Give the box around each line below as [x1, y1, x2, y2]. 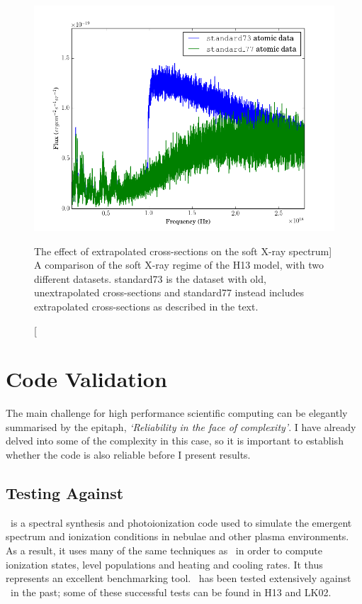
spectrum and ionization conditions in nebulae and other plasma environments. [6, 529, 349, 544]
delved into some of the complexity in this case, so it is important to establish [6, 433, 344, 448]
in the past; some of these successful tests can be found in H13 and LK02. [10, 584, 332, 599]
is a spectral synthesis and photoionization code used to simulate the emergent [10, 515, 352, 530]
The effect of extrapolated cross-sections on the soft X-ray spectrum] [34, 243, 332, 258]
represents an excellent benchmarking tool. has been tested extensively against [6, 571, 351, 586]
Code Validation [6, 364, 167, 393]
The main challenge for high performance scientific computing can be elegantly [6, 406, 348, 420]
